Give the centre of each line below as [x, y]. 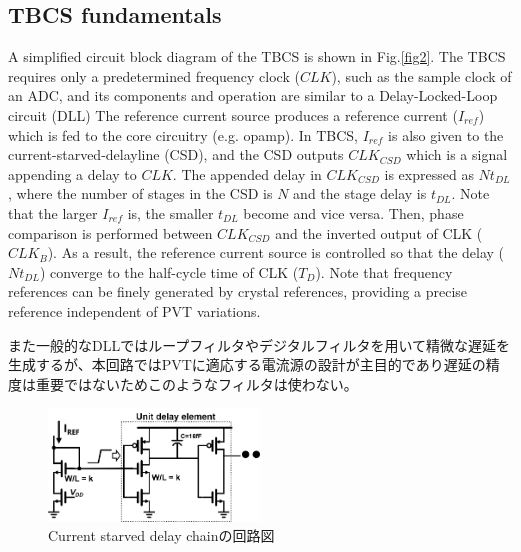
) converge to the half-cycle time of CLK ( [169, 271]
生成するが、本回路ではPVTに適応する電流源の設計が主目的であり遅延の [247, 364]
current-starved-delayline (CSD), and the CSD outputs [176, 154]
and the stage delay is [360, 193]
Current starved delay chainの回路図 [161, 535]
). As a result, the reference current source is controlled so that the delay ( [276, 252]
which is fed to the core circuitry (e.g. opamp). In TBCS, [183, 134]
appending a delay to [72, 173]
